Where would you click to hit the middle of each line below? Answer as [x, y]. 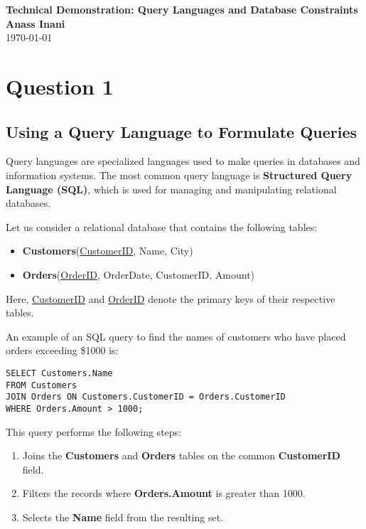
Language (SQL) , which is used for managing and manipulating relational [171, 189]
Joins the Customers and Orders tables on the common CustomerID [181, 455]
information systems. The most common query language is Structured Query [179, 175]
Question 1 [60, 86]
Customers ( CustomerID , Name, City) [108, 251]
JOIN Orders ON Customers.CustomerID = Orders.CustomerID [146, 397]
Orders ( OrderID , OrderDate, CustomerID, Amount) [139, 274]
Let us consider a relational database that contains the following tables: [162, 226]
